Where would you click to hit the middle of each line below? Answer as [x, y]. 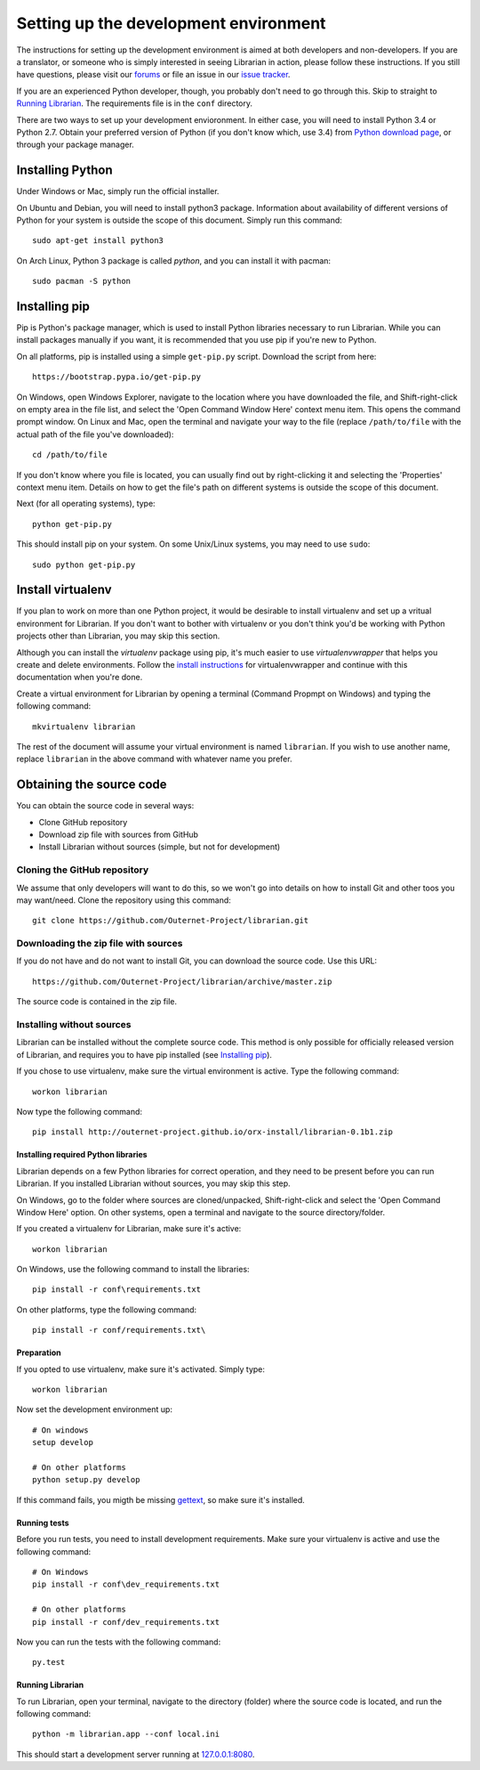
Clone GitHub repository [83, 822]
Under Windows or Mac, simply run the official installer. [118, 191]
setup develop [63, 1443]
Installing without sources [74, 1025]
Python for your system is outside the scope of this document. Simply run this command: [179, 220]
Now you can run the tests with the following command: [119, 1642]
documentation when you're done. [80, 678]
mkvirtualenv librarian [84, 727]
